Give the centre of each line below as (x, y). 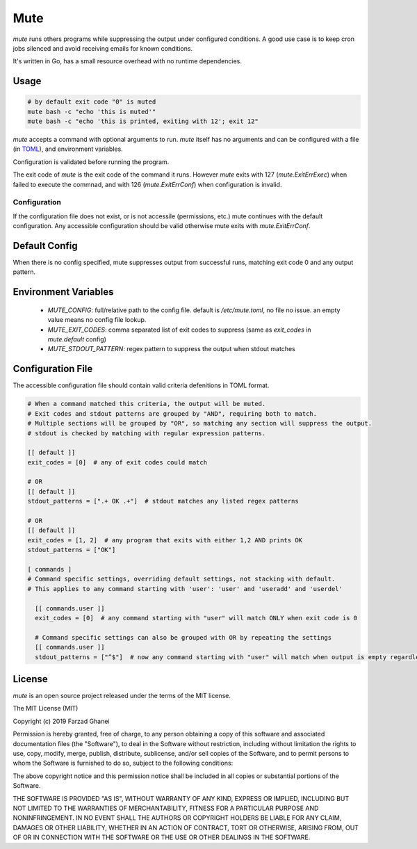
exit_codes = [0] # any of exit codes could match (117, 462)
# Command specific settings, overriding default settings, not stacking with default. (181, 579)
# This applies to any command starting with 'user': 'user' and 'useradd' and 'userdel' (185, 589)
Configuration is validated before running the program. (91, 162)
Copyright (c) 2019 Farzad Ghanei (62, 721)
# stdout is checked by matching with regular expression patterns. (147, 433)
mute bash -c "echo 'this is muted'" (92, 112)
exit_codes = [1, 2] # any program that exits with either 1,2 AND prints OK (165, 540)
